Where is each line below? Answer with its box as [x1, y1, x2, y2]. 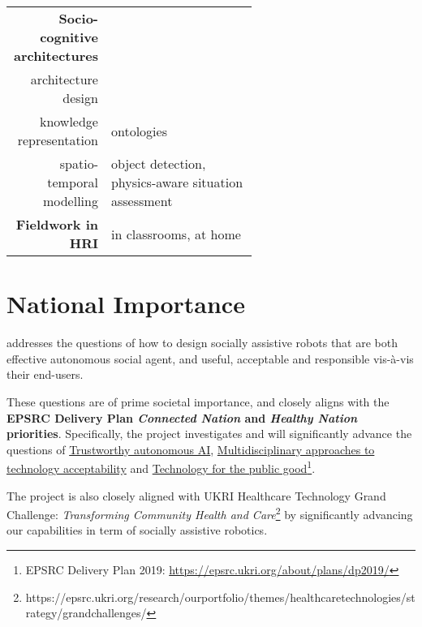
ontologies [110, 121, 167, 140]
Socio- [58, 9, 98, 28]
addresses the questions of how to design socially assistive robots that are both [6, 334, 398, 351]
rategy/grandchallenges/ [25, 604, 147, 621]
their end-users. [6, 366, 84, 383]
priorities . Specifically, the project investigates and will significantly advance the [6, 425, 412, 442]
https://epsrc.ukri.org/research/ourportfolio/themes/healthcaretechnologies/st [25, 588, 416, 605]
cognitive [40, 28, 98, 46]
